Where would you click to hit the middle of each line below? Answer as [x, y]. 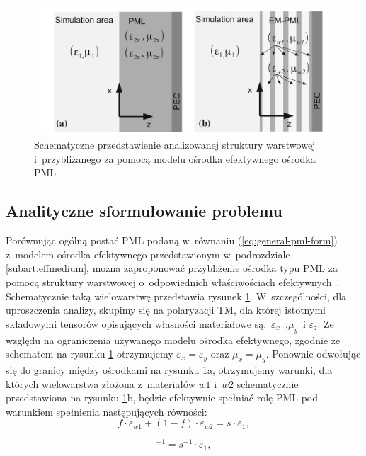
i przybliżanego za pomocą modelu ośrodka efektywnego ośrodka [175, 158]
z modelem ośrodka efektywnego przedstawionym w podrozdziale [148, 254]
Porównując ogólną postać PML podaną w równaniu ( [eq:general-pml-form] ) [172, 240]
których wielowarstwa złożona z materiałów [101, 383]
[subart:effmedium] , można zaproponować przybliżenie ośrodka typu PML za [172, 268]
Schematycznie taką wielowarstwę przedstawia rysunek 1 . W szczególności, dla [176, 296]
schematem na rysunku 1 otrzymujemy [90, 354]
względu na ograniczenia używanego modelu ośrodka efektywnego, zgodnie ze [173, 340]
